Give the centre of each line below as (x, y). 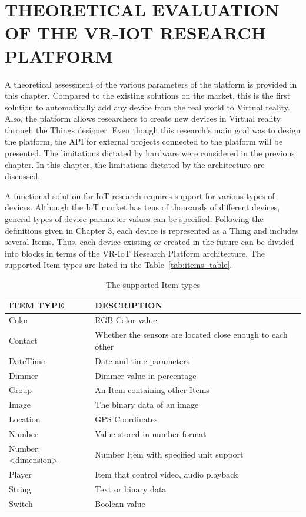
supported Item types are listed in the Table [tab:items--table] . (119, 265)
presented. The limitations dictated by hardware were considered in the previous (150, 153)
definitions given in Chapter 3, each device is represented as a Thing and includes (152, 230)
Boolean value (120, 503)
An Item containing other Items (152, 390)
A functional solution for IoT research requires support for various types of (140, 195)
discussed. (23, 176)
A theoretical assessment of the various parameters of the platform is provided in (151, 84)
